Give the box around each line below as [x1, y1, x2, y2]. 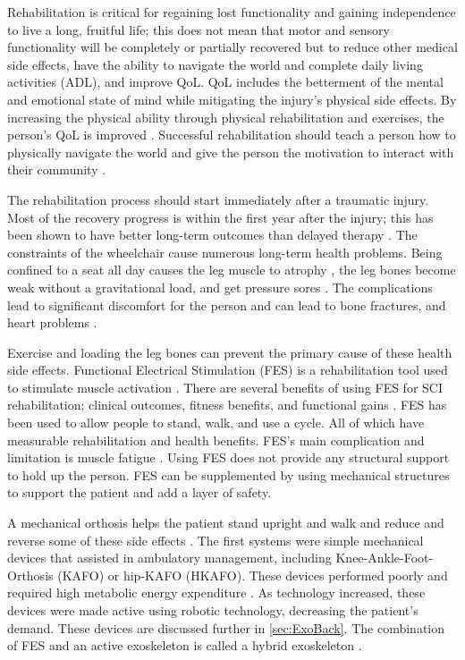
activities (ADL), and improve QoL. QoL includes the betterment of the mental [7, 72, 444, 91]
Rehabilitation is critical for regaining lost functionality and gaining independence [7, 3, 456, 21]
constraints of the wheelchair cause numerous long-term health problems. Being [7, 242, 443, 261]
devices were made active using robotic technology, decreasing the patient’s [7, 601, 418, 619]
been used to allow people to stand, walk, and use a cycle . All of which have [7, 413, 425, 432]
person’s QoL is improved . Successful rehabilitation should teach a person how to [7, 125, 456, 144]
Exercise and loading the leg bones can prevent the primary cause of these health [7, 343, 452, 361]
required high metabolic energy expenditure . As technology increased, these [7, 583, 426, 602]
